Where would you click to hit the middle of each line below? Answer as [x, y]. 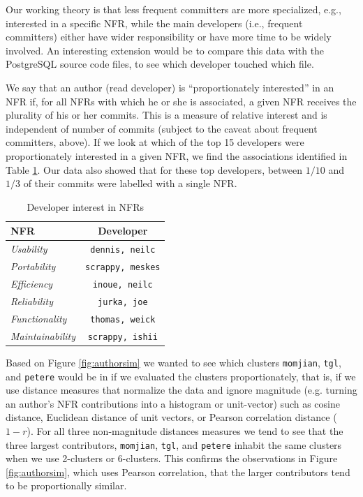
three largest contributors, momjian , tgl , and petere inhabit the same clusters [174, 444]
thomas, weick [123, 319]
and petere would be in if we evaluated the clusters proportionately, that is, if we [181, 376]
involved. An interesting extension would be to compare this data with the [165, 50]
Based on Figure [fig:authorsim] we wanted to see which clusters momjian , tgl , [173, 362]
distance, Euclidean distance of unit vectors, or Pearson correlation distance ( [171, 417]
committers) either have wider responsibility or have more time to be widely [169, 37]
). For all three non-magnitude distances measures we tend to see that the [185, 430]
